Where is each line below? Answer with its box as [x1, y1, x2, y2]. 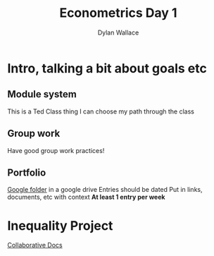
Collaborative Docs [7, 241, 63, 250]
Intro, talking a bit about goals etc [7, 60, 208, 76]
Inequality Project [7, 217, 113, 233]
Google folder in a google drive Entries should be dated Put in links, [7, 185, 203, 194]
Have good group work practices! [7, 146, 105, 154]
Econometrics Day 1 [59, 5, 177, 21]
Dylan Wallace [97, 28, 139, 37]
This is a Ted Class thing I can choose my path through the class [7, 107, 195, 116]
